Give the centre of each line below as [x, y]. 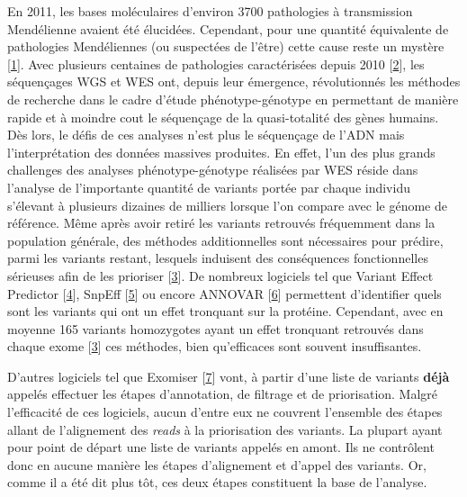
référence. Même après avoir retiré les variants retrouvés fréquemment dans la [221, 223]
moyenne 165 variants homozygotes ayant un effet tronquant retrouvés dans [216, 328]
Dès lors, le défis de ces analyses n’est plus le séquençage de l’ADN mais [206, 135]
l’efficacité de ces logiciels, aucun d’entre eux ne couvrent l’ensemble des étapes [225, 412]
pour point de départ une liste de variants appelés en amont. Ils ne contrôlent [221, 447]
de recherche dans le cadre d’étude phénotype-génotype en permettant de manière [233, 99]
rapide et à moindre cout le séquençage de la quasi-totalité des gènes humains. [223, 117]
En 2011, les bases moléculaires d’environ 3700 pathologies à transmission [210, 11]
